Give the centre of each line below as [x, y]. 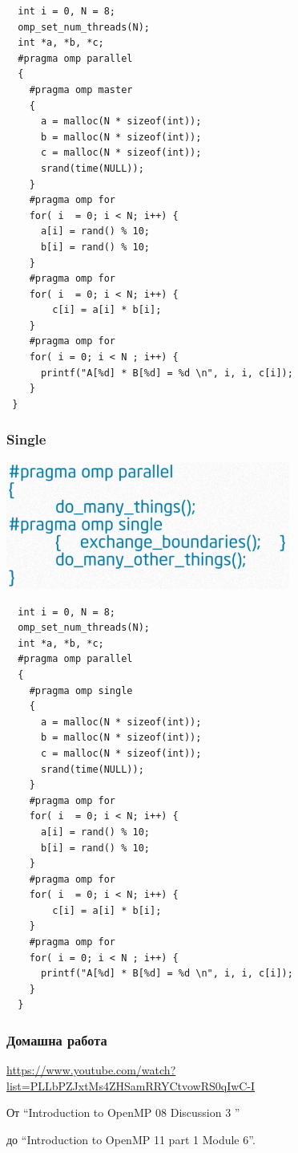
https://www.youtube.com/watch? [91, 1070]
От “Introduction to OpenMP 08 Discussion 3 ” [123, 1112]
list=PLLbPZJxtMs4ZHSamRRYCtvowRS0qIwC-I [131, 1085]
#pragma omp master [81, 89]
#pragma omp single [81, 690]
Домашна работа [57, 1039]
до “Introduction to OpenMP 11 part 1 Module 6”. [131, 1140]
